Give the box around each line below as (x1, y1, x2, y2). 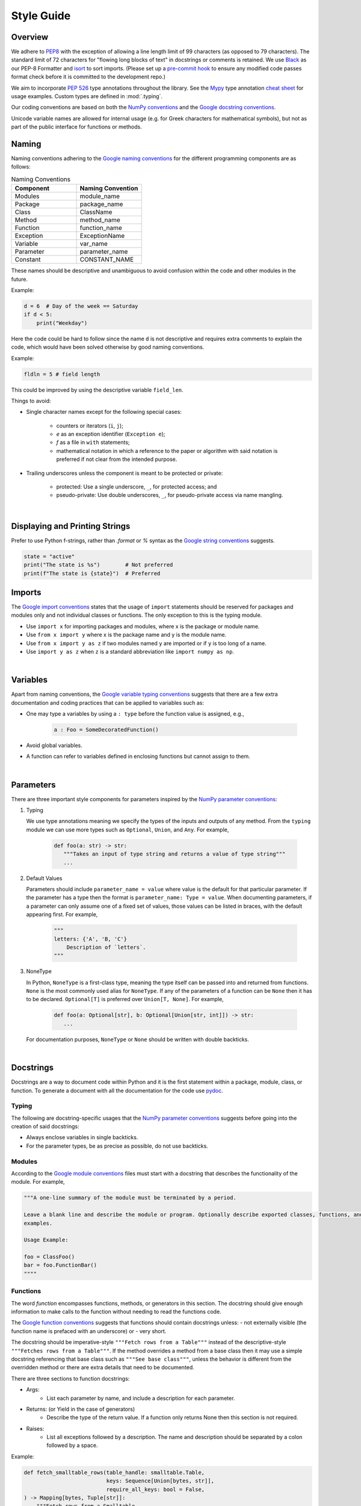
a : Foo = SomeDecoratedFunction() (54, 726, 159, 733)
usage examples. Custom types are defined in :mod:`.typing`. (11, 93, 162, 100)
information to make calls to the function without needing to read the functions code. (11, 1308, 222, 1315)
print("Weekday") (36, 319, 88, 327)
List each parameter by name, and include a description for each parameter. (46, 1395, 235, 1402)
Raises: (26, 1425, 45, 1432)
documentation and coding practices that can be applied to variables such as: (11, 699, 205, 706)
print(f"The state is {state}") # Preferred (23, 570, 161, 576)
